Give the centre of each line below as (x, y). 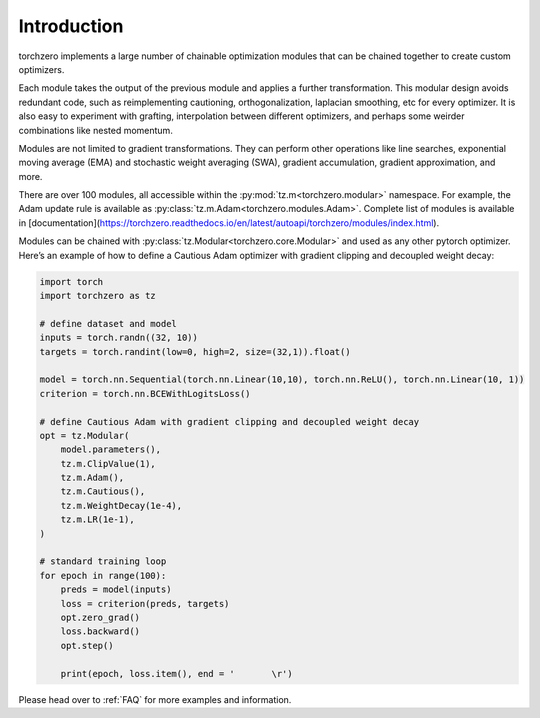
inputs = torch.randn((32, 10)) (119, 338)
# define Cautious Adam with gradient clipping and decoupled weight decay (229, 421)
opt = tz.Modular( (84, 435)
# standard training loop (103, 561)
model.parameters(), (111, 449)
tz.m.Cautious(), (103, 491)
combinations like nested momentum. (96, 130)
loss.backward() (100, 631)
